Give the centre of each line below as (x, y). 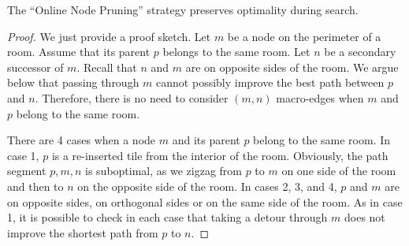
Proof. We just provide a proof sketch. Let (109, 36)
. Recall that (107, 67)
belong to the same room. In (322, 140)
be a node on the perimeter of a (304, 36)
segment (27, 171)
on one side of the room (339, 171)
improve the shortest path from (83, 232)
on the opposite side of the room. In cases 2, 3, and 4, (207, 186)
